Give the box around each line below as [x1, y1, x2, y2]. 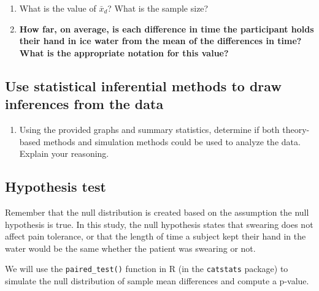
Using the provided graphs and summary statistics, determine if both [19, 123, 280, 135]
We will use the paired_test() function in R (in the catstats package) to [5, 262, 288, 275]
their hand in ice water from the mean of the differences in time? [19, 34, 302, 47]
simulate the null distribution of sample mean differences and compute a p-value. [5, 274, 309, 287]
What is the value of [19, 2, 96, 14]
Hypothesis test [5, 177, 106, 196]
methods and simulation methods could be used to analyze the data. [43, 135, 301, 148]
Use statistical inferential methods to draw [5, 76, 282, 95]
